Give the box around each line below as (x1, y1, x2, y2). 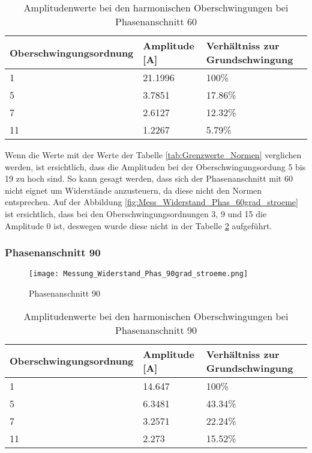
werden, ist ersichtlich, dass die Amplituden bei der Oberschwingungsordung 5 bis (5, 160, 306, 173)
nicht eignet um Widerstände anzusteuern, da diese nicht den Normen (5, 183, 262, 196)
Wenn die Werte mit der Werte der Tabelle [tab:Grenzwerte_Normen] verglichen (5, 149, 302, 161)
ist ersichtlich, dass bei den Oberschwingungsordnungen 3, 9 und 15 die (5, 207, 267, 220)
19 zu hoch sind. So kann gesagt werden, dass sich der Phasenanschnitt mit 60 (5, 172, 293, 185)
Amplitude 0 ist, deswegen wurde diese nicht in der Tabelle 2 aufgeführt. (5, 219, 272, 232)
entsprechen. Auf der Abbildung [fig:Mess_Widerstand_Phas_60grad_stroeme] (5, 196, 298, 208)
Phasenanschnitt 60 (115, 14, 197, 28)
